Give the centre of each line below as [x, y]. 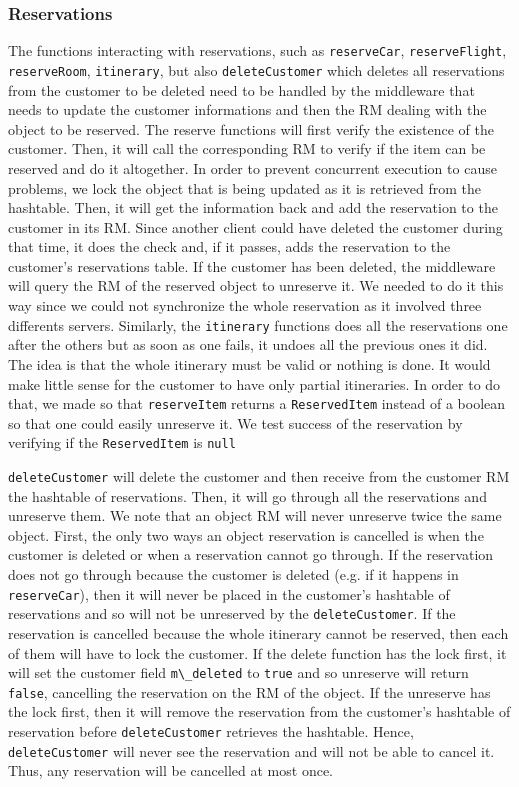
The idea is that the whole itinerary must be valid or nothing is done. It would [249, 363]
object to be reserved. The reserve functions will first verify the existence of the [251, 128]
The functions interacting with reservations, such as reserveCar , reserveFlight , [257, 50]
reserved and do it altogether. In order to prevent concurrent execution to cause [252, 167]
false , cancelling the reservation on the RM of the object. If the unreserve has [249, 691]
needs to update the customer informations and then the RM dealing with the [247, 109]
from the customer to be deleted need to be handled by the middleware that [241, 89]
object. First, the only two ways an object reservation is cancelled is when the [246, 534]
